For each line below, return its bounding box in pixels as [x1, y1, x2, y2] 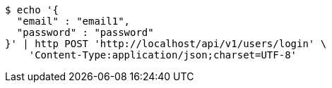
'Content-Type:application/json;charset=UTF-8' [28, 49, 297, 61]
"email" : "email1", [16, 15, 131, 27]
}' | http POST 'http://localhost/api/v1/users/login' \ [5, 38, 327, 49]
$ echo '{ [5, 4, 59, 15]
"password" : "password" [16, 27, 154, 38]
